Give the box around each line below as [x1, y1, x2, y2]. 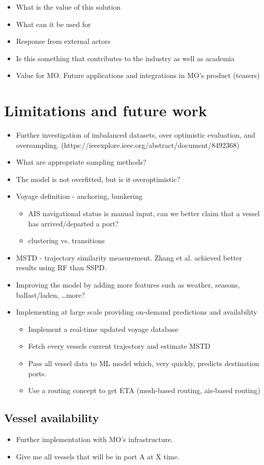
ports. [28, 368, 47, 378]
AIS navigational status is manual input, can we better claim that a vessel [28, 208, 260, 219]
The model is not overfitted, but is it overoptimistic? [16, 173, 181, 184]
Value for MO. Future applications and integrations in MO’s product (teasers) [16, 70, 260, 81]
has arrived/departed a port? [28, 218, 119, 228]
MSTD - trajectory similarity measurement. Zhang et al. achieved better [16, 252, 242, 263]
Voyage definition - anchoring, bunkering [16, 191, 143, 201]
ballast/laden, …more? [16, 289, 85, 300]
